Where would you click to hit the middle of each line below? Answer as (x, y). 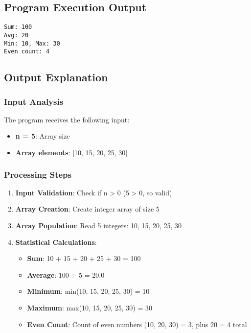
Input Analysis (34, 101)
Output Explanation (56, 77)
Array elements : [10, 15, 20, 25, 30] (71, 153)
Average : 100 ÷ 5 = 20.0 (66, 274)
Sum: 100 (18, 27)
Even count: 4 (27, 52)
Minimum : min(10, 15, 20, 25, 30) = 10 (88, 291)
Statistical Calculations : (56, 242)
